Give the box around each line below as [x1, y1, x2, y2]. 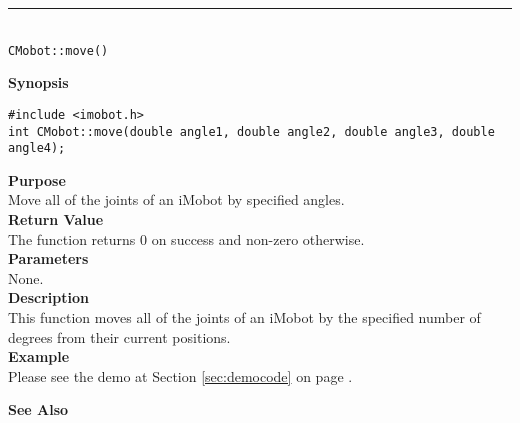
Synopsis [8, 72, 69, 93]
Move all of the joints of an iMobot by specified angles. [8, 189, 345, 210]
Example [8, 346, 70, 367]
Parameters [8, 248, 89, 269]
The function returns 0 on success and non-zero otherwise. [8, 228, 365, 249]
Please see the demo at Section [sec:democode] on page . [8, 365, 353, 386]
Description [8, 287, 90, 308]
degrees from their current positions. [8, 326, 231, 347]
